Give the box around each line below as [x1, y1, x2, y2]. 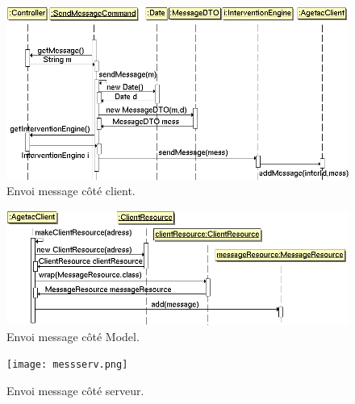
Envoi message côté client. [6, 182, 136, 199]
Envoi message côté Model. [6, 327, 140, 344]
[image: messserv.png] [6, 359, 128, 371]
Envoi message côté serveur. [6, 381, 144, 398]
